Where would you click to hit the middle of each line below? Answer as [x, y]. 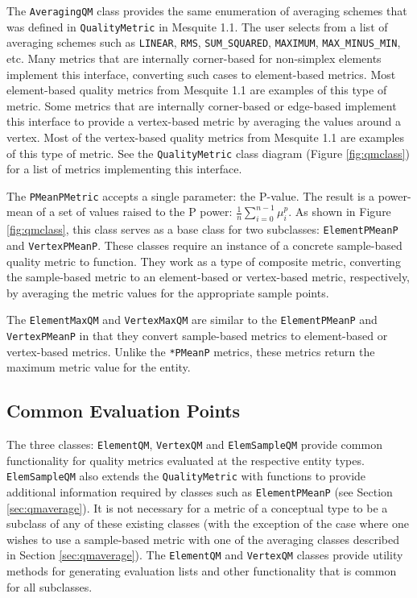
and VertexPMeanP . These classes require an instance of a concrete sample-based [204, 245]
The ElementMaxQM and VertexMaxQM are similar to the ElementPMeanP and [192, 320]
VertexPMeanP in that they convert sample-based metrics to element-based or [197, 335]
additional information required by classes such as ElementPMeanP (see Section [200, 492]
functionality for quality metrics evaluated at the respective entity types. [186, 460]
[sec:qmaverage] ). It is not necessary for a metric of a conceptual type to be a [197, 507]
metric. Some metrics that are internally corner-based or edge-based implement [202, 105]
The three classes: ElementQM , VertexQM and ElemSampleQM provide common [194, 444]
